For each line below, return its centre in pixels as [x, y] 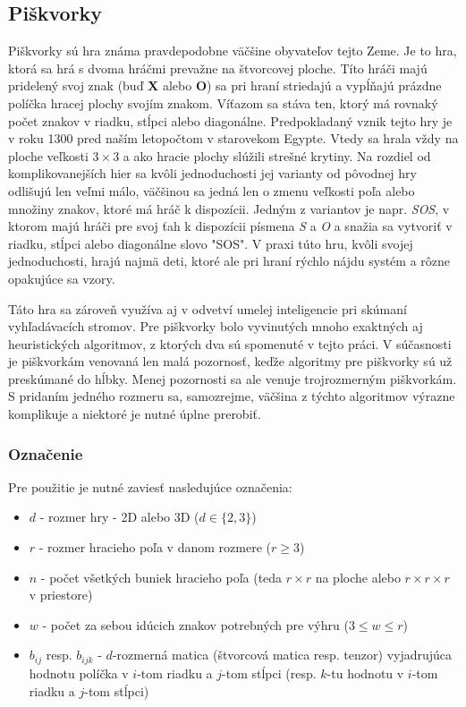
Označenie [46, 453]
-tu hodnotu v [365, 673]
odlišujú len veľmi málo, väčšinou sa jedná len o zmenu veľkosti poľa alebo [212, 190]
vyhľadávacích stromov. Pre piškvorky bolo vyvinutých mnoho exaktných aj [216, 326]
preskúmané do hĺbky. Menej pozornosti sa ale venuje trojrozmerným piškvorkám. [233, 378]
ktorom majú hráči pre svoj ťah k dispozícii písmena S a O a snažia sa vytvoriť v [230, 226]
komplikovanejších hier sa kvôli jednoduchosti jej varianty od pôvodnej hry [212, 173]
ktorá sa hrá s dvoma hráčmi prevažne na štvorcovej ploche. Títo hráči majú [218, 68]
